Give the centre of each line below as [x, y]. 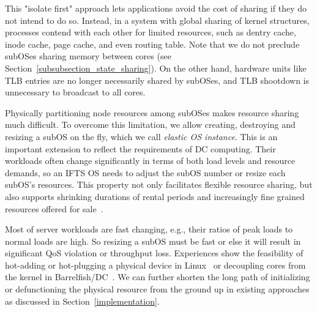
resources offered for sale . [54, 208]
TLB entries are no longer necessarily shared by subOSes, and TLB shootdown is [157, 80]
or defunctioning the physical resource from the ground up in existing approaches [157, 289]
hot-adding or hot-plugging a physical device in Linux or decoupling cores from [155, 265]
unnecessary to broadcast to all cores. [75, 92]
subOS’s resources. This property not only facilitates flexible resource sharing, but [159, 184]
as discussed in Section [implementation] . [82, 301]
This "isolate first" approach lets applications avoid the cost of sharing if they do [156, 8]
